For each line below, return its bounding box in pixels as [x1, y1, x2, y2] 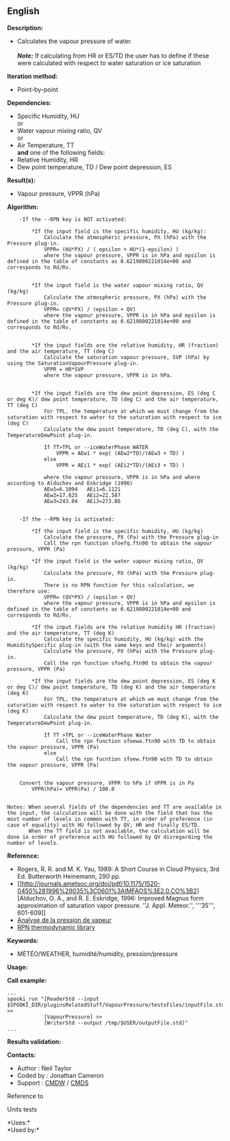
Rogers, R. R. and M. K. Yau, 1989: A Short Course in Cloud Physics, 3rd [16, 865, 220, 873]
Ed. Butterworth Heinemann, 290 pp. [16, 872, 121, 880]
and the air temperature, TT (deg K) [7, 630, 115, 637]
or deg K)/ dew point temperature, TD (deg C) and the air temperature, [7, 395, 219, 403]
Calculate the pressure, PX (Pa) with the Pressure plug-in [43, 534, 219, 541]
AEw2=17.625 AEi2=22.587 [43, 491, 121, 499]
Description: [7, 23, 43, 32]
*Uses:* [7, 1118, 31, 1127]
